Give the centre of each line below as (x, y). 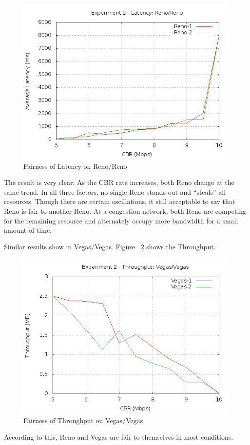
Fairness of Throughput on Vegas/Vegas (83, 420)
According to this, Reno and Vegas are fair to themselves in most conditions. (119, 436)
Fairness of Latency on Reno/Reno (75, 166)
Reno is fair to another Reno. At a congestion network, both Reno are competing (125, 211)
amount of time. (28, 230)
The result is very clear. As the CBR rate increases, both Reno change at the (119, 182)
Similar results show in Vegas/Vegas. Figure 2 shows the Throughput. (110, 246)
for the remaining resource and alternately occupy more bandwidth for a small (121, 220)
